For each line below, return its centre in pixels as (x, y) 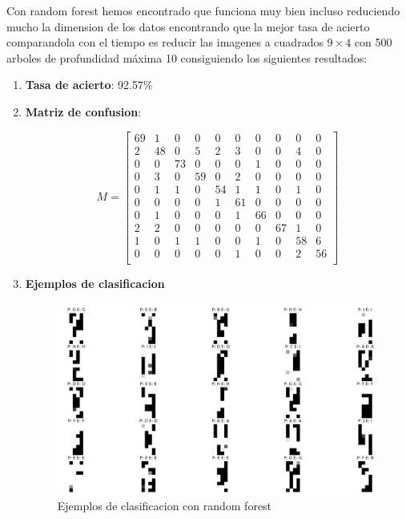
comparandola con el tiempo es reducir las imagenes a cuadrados (165, 42)
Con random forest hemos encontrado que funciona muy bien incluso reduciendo (203, 10)
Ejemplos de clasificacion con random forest (165, 506)
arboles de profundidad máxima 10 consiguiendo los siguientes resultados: (187, 57)
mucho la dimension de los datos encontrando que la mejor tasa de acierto (188, 26)
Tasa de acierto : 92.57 (84, 85)
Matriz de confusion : (83, 111)
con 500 (373, 42)
